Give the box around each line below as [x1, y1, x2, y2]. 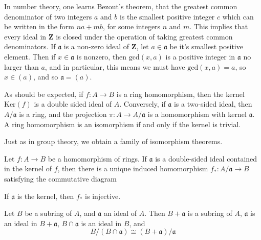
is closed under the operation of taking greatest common [56, 31, 233, 42]
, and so [33, 71, 58, 82]
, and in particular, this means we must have [45, 61, 185, 72]
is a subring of [187, 208, 232, 218]
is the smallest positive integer [119, 11, 215, 22]
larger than [4, 61, 39, 72]
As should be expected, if [4, 88, 83, 99]
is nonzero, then [76, 51, 127, 62]
